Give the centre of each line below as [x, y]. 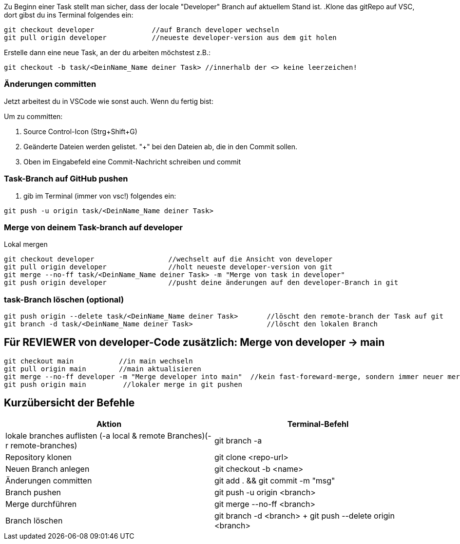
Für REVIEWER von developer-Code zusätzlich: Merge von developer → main [194, 343]
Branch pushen [33, 492]
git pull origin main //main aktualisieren [103, 369]
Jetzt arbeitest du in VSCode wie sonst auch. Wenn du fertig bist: [109, 101]
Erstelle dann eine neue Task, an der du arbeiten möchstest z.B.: [107, 52]
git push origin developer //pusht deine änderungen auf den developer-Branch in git [201, 283]
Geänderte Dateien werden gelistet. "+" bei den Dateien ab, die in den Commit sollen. [161, 146]
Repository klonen [39, 457]
